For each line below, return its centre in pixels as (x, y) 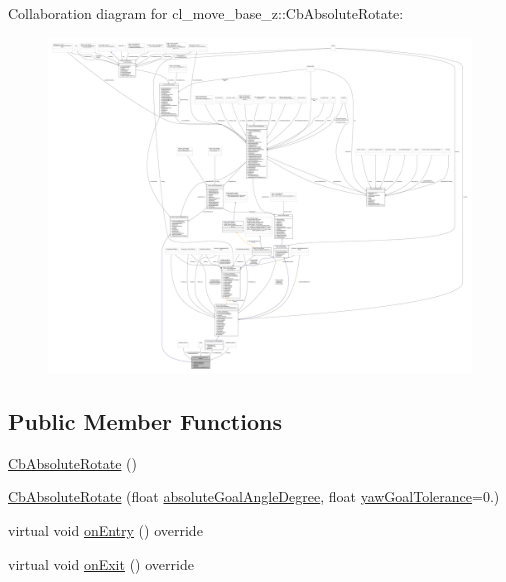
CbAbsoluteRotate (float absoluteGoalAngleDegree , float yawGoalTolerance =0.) (254, 496)
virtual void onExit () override (101, 563)
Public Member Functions (145, 420)
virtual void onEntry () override (105, 529)
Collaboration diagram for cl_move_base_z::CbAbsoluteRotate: (206, 13)
